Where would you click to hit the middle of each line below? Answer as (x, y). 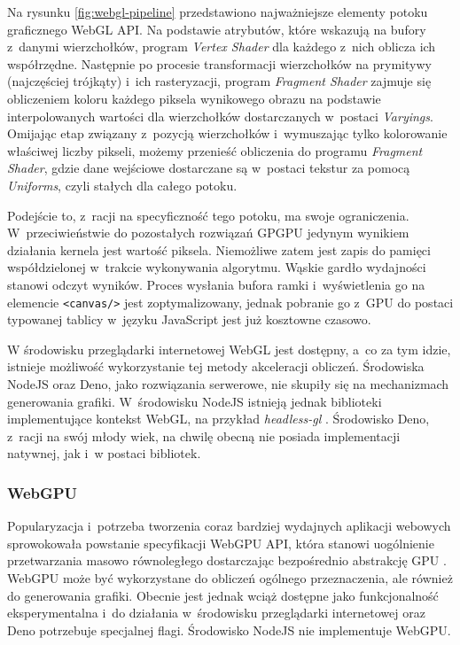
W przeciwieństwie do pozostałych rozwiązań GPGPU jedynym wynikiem (208, 233)
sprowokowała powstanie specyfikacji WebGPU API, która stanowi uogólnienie (221, 543)
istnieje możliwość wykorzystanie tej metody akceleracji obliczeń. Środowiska (216, 366)
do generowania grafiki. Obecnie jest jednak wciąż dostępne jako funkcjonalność (223, 595)
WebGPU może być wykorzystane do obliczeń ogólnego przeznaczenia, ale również (230, 577)
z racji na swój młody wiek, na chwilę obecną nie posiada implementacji (204, 435)
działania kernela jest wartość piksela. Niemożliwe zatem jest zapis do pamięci (219, 249)
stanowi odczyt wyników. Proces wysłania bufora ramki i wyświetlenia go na (216, 284)
